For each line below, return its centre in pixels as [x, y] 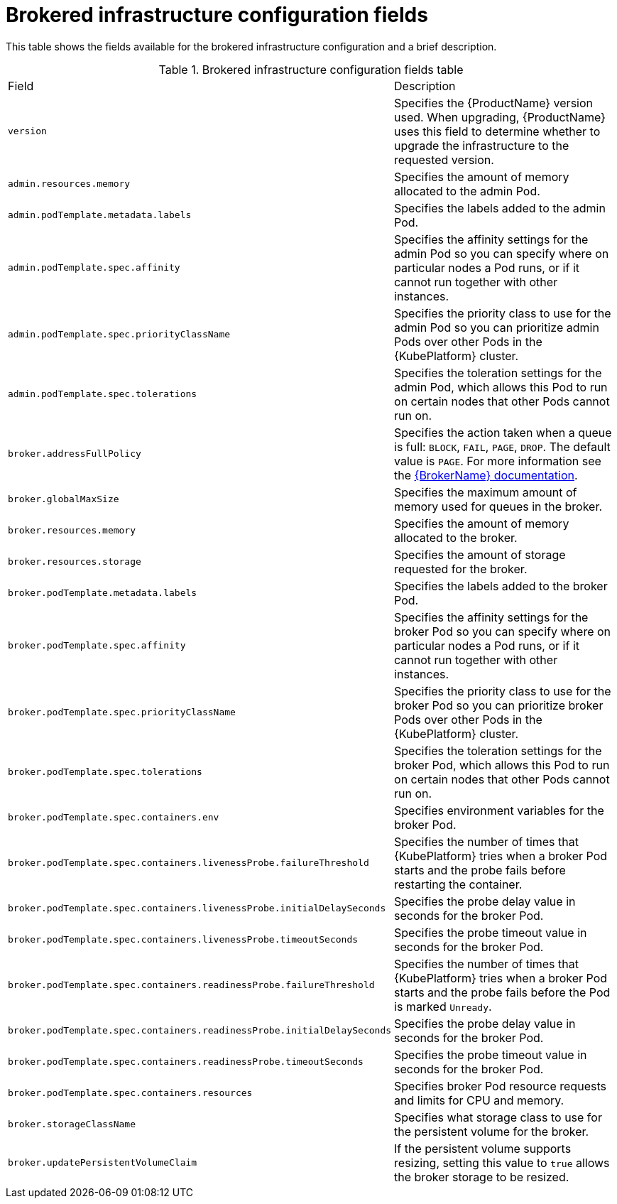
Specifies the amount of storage [480, 554]
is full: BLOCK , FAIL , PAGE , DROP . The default [502, 446]
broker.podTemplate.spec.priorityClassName [122, 712]
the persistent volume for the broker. [492, 1131]
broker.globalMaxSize [64, 499]
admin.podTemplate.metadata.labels [100, 215]
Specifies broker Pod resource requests [500, 1086]
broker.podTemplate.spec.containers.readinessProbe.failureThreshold [191, 985]
